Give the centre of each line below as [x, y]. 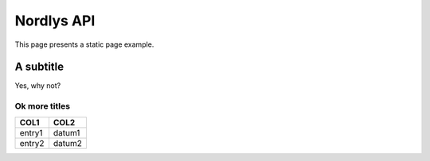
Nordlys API [55, 21]
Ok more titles [43, 106]
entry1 [31, 132]
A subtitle [39, 67]
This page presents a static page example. [84, 44]
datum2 [68, 143]
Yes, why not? [38, 86]
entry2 [32, 143]
